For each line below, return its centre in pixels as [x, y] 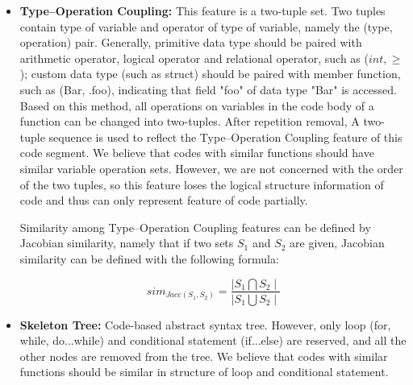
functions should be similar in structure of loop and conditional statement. [204, 372]
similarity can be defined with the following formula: [149, 258]
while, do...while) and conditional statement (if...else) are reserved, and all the [213, 340]
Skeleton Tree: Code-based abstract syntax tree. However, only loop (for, [205, 324]
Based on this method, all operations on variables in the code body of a [197, 105]
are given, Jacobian [337, 243]
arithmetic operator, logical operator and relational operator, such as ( [194, 58]
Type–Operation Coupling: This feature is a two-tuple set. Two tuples [202, 10]
